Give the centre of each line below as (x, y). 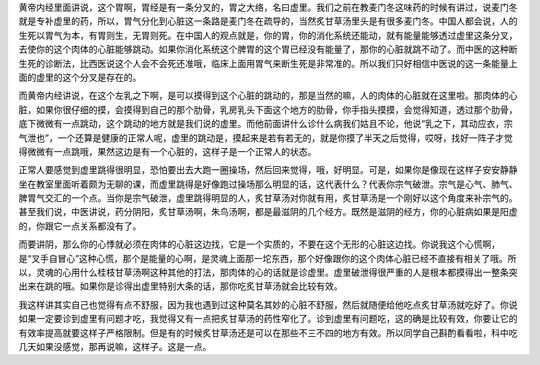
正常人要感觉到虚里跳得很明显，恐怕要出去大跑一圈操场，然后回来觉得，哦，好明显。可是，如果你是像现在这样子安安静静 (268, 170)
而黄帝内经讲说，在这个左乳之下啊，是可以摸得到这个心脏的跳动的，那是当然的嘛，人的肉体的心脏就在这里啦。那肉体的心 (268, 96)
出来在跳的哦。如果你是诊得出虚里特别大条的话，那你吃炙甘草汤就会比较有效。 (180, 286)
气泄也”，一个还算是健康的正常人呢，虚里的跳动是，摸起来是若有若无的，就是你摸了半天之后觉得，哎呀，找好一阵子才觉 (266, 137)
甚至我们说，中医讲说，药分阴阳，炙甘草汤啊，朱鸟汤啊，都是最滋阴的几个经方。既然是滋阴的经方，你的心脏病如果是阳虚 (268, 212)
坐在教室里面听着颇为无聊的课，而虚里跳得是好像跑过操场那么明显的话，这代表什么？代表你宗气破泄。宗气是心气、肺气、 (268, 184)
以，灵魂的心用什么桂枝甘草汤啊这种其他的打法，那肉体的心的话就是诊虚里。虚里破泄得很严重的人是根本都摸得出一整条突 (268, 272)
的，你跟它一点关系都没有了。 (80, 226)
